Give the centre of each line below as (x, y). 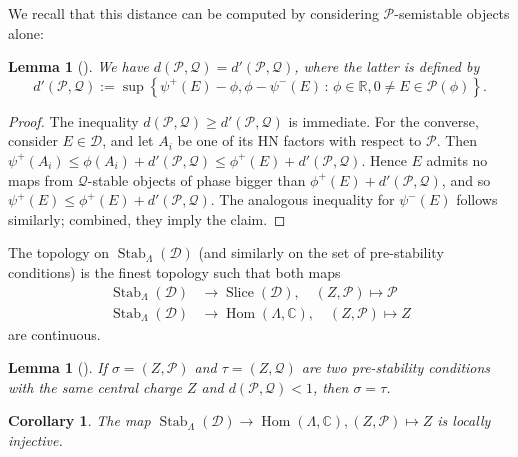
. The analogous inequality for (302, 199)
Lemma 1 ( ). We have (78, 66)
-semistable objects (452, 13)
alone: (26, 32)
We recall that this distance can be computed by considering (193, 13)
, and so (466, 179)
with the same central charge (95, 386)
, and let (128, 140)
